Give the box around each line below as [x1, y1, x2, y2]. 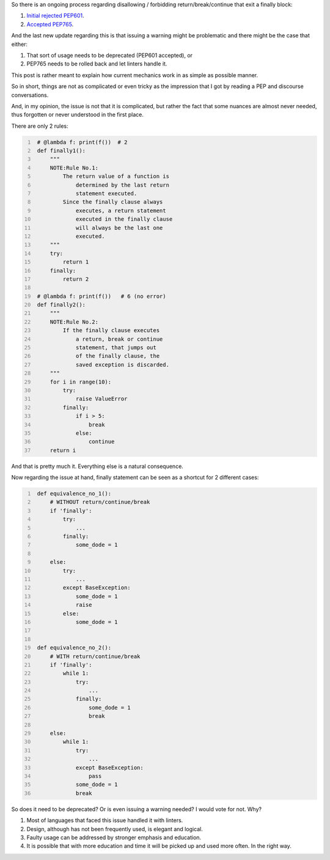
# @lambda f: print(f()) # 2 [37, 138, 128, 146]
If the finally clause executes [62, 327, 160, 334]
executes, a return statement [75, 207, 166, 214]
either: [11, 40, 28, 48]
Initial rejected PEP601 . [26, 12, 85, 20]
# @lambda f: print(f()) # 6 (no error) [37, 292, 166, 300]
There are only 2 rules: [11, 122, 68, 130]
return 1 [62, 259, 89, 265]
